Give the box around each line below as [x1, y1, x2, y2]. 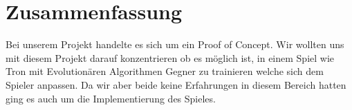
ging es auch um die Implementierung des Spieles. [6, 91, 216, 105]
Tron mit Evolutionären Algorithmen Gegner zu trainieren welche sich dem [6, 64, 324, 78]
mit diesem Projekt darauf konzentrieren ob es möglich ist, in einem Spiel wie [6, 50, 335, 65]
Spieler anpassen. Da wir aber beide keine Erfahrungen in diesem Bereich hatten [6, 77, 346, 91]
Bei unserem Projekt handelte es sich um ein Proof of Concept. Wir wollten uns [6, 37, 344, 52]
